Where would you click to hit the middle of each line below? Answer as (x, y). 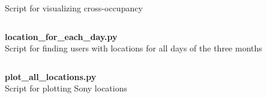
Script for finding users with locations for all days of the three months (133, 48)
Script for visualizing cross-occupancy (74, 8)
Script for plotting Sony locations (66, 88)
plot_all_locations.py (51, 76)
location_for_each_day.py (61, 36)
